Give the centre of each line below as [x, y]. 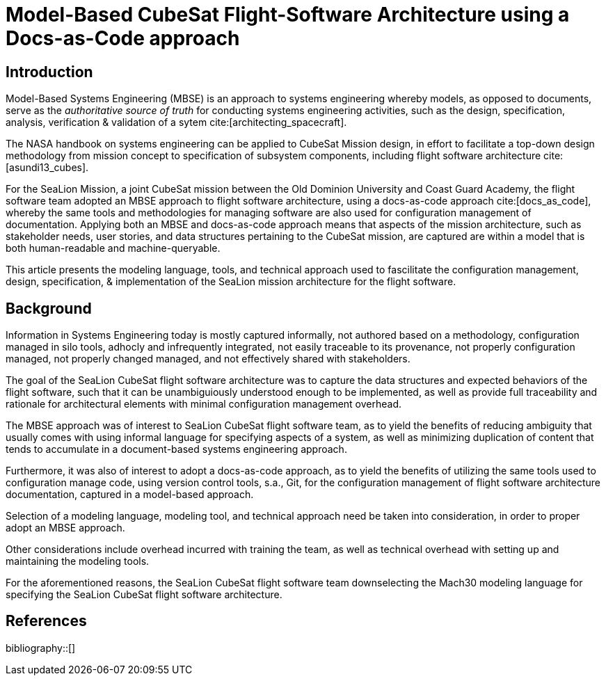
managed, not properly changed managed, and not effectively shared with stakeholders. [208, 359]
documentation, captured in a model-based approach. [130, 495]
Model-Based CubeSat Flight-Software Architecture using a [288, 15]
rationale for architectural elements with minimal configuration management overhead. [204, 404]
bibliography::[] [41, 648]
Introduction [49, 72]
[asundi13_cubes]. [47, 168]
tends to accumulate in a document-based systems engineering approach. [176, 449]
